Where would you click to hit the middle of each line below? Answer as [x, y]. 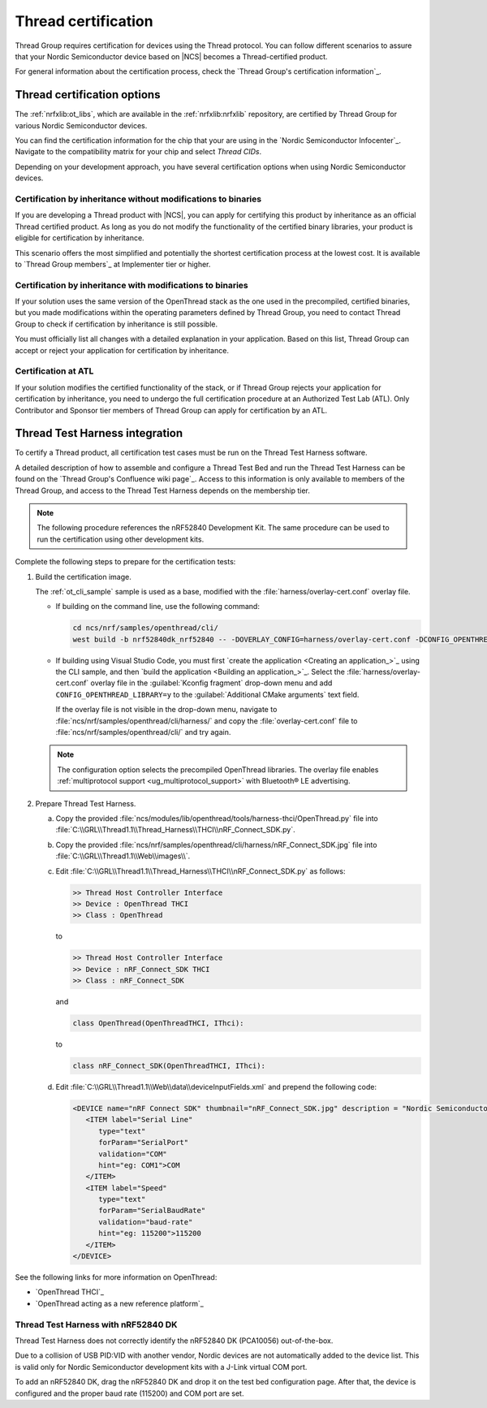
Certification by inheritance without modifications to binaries [138, 199]
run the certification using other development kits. [121, 539]
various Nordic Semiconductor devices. [81, 125]
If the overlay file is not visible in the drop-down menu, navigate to [166, 710]
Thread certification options [88, 95]
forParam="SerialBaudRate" [152, 1211]
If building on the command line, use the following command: [157, 607]
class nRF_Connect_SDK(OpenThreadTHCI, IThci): [169, 1066]
